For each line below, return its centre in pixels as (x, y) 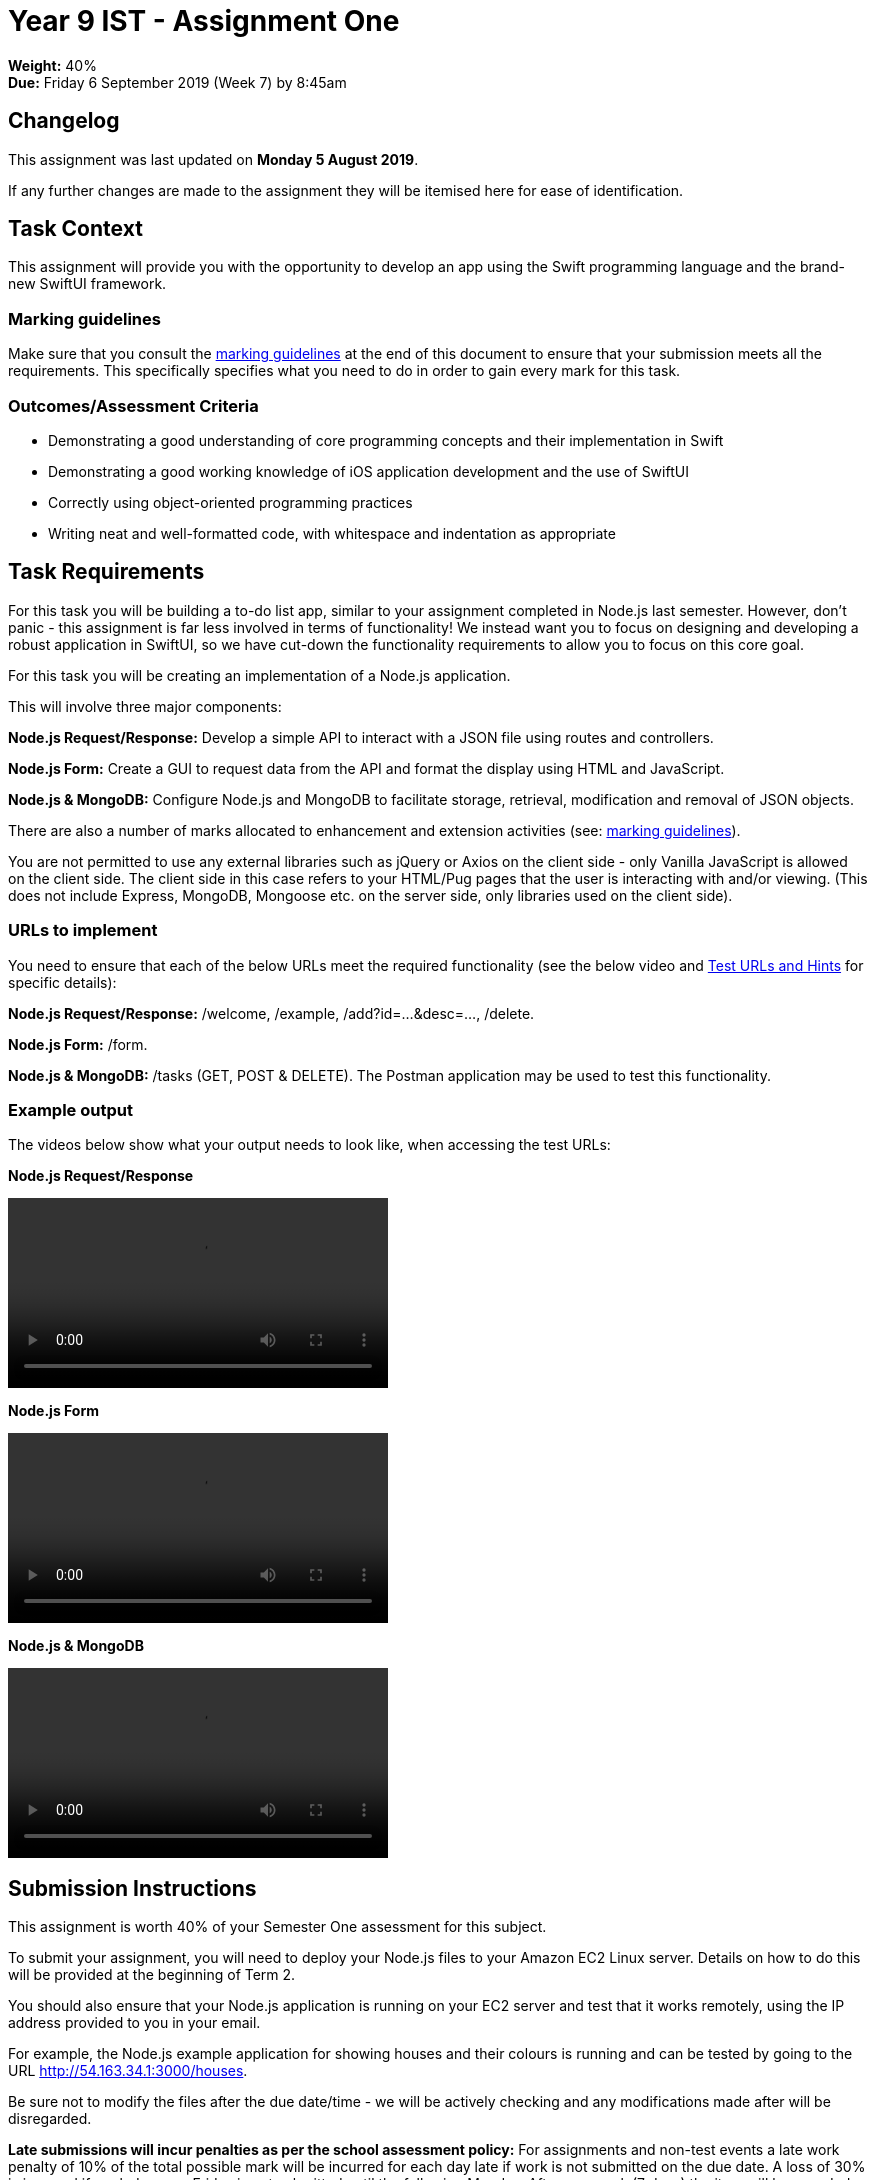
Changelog (64, 121)
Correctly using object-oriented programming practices (230, 502)
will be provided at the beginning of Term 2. (152, 1975)
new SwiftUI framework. (87, 284)
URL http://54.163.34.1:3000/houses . (128, 2071)
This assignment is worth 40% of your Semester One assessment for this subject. (277, 1927)
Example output (70, 1109)
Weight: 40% (52, 65)
